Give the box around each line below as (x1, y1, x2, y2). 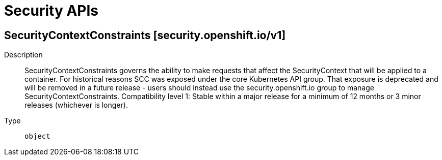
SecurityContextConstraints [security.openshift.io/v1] (4, 28, 286, 42)
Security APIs (4, 2, 98, 19)
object (24, 132, 50, 141)
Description (4, 50, 43, 59)
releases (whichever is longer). (24, 101, 128, 110)
